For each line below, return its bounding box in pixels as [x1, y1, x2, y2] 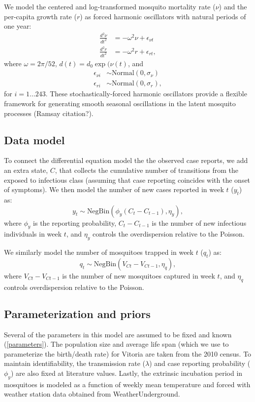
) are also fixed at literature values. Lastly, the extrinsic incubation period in [10, 367, 243, 378]
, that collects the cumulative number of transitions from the [55, 164, 238, 175]
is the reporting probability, [33, 217, 117, 228]
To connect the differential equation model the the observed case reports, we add [4, 155, 248, 165]
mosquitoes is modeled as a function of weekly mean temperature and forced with [4, 379, 251, 389]
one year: [4, 21, 32, 31]
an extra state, [4, 164, 48, 175]
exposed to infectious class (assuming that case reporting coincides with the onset [4, 174, 251, 185]
